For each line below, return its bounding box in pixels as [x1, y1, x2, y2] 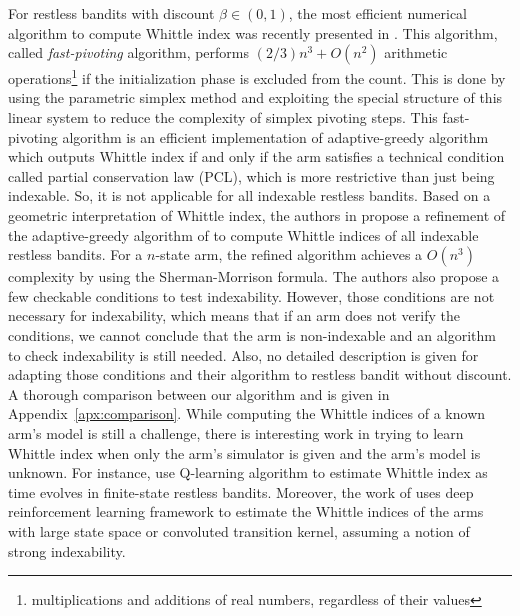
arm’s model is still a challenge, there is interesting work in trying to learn [8, 422, 464, 443]
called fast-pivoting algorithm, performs [8, 42, 250, 63]
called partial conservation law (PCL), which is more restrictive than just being [8, 165, 495, 186]
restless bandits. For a [8, 244, 143, 265]
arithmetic [384, 42, 448, 63]
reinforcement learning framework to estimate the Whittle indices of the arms [8, 501, 484, 522]
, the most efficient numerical [288, 3, 467, 23]
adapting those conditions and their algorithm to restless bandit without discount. [8, 364, 512, 385]
